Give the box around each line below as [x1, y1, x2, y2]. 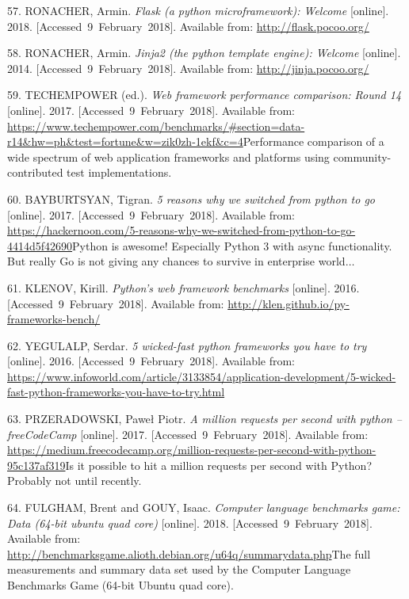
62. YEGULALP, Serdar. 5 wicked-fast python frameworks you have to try [7, 337, 367, 353]
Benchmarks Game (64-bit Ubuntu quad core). [7, 577, 234, 593]
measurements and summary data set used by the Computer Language [7, 561, 351, 578]
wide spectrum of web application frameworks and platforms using [7, 148, 330, 165]
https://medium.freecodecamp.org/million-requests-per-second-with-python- [7, 441, 377, 458]
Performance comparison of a [243, 133, 384, 150]
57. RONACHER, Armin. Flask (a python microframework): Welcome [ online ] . [7, 2, 389, 18]
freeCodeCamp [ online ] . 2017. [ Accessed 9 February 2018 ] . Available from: [7, 425, 369, 442]
